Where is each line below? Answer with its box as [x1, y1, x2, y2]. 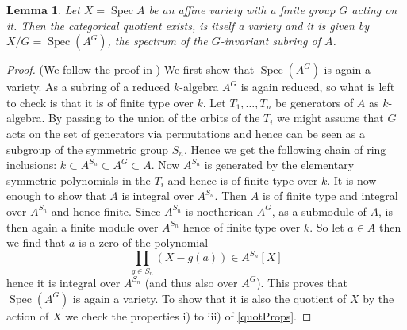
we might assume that [277, 109, 384, 126]
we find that [6, 234, 66, 251]
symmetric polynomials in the [6, 171, 151, 188]
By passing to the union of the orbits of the [48, 109, 260, 126]
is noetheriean [185, 202, 254, 219]
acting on [351, 2, 397, 17]
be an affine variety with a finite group [148, 2, 336, 17]
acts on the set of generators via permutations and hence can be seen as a [6, 125, 366, 141]
